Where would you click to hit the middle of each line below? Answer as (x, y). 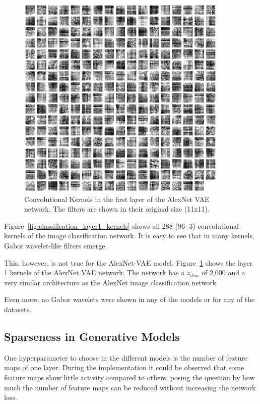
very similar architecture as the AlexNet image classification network (110, 282)
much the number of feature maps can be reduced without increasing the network (130, 387)
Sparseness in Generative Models (92, 336)
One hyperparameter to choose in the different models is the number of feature (126, 357)
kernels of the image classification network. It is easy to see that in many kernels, (129, 236)
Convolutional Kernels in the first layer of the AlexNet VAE (117, 199)
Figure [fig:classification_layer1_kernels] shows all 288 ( (91, 225)
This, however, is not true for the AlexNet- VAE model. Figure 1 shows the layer (128, 262)
